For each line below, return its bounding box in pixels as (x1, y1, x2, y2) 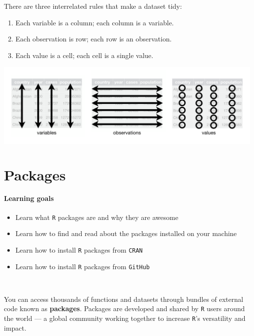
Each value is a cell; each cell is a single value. (15, 50, 153, 60)
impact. (4, 322, 26, 333)
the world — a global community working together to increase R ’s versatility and (4, 313, 246, 323)
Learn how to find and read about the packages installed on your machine (15, 228, 237, 238)
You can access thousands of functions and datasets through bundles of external (4, 294, 243, 304)
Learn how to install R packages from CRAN (15, 244, 143, 255)
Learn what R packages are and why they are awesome (15, 212, 178, 222)
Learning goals (4, 193, 54, 203)
